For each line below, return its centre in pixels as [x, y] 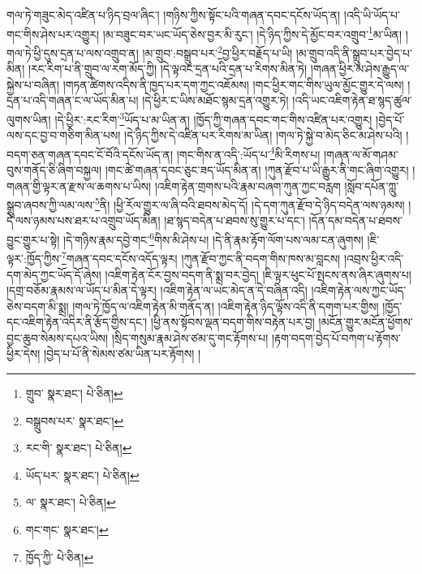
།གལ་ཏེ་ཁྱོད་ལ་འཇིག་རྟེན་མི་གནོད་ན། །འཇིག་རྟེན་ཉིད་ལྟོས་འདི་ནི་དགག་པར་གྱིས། [226, 306]
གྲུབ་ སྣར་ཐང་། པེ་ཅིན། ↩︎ [74, 393]
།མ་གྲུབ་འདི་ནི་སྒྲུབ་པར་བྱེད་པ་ [354, 52]
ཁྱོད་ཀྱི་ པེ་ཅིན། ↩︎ [60, 557]
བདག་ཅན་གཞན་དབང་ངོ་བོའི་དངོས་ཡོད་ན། [90, 154]
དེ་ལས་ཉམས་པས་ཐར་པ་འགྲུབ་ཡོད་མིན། [84, 220]
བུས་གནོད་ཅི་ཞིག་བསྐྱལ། [54, 169]
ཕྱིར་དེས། [24, 354]
